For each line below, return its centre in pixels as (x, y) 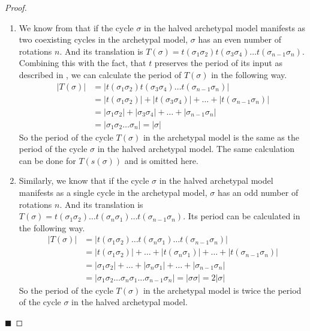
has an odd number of (258, 193)
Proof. (16, 7)
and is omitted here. (161, 160)
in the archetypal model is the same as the (221, 137)
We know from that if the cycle (76, 27)
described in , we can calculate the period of (100, 74)
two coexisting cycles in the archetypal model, (103, 39)
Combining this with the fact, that (82, 63)
